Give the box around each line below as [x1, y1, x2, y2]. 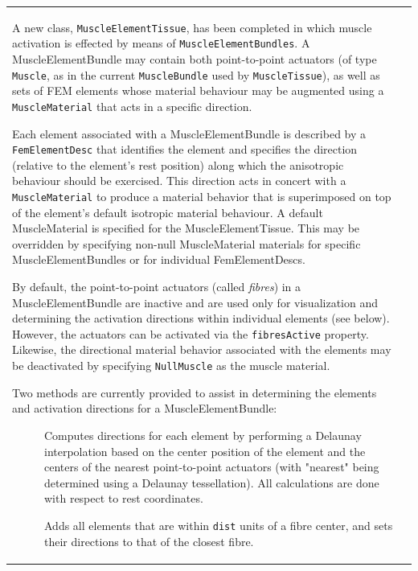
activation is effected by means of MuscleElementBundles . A [12, 35, 310, 51]
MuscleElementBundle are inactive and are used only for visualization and [12, 294, 378, 310]
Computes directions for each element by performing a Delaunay [44, 426, 362, 443]
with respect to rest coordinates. [44, 490, 203, 507]
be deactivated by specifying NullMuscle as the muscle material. [12, 357, 330, 374]
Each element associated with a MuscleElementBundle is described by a [12, 125, 367, 142]
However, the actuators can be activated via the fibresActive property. [12, 325, 369, 342]
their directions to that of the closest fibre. [44, 532, 254, 549]
